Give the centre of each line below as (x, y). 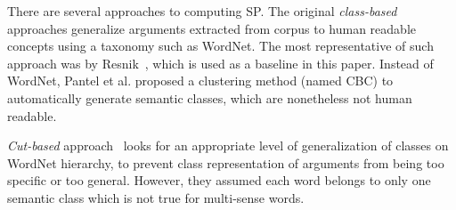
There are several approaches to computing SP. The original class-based (202, 11)
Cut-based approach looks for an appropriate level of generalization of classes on (228, 145)
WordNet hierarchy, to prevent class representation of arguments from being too (226, 162)
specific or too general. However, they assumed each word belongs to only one (219, 180)
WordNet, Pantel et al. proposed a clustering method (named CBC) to (200, 81)
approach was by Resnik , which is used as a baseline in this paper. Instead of (220, 63)
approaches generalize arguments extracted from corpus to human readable (212, 28)
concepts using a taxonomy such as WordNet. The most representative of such (220, 46)
